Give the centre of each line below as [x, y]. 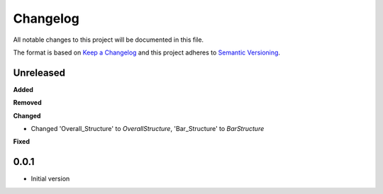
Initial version [50, 179]
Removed [27, 103]
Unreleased [39, 73]
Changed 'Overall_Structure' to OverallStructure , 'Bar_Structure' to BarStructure [148, 129]
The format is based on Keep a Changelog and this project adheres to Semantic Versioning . [146, 52]
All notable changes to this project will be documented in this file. [109, 40]
